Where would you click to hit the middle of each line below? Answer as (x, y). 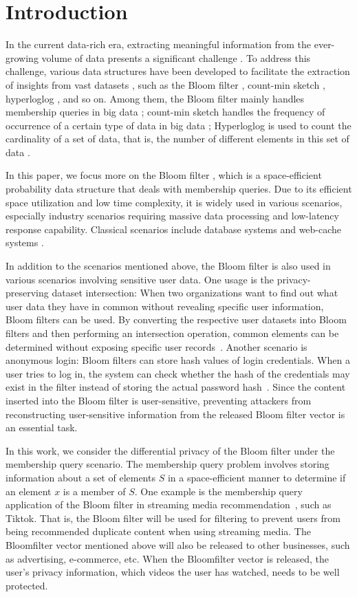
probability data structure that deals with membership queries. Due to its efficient (179, 189)
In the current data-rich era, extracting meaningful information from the (159, 44)
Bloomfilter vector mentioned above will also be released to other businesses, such (178, 544)
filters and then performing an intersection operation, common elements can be (172, 333)
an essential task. (42, 427)
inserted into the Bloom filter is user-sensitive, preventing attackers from (159, 400)
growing (22, 57)
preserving (27, 293)
